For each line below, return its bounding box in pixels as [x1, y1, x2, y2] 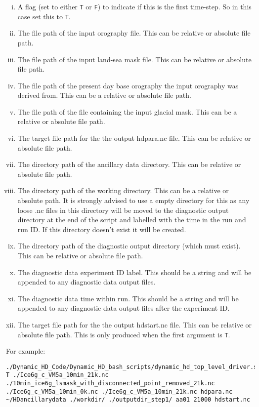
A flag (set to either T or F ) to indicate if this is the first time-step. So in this [17, 1, 252, 11]
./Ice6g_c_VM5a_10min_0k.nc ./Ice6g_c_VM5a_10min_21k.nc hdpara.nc [6, 388, 233, 395]
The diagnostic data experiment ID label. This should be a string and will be [17, 267, 252, 277]
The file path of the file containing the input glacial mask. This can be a [17, 106, 237, 117]
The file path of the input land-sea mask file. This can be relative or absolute [17, 54, 252, 64]
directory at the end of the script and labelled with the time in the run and [17, 214, 246, 225]
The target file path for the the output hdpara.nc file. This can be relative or [17, 133, 251, 143]
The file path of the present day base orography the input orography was [17, 80, 239, 90]
